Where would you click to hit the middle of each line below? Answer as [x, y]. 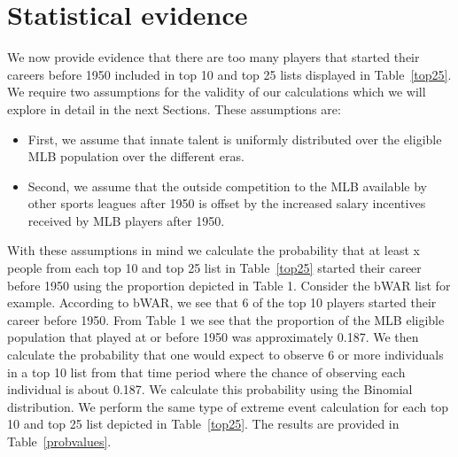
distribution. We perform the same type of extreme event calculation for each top [228, 406]
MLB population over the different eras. [136, 156]
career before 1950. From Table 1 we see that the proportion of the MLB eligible [226, 319]
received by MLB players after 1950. [126, 220]
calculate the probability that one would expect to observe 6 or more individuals [225, 355]
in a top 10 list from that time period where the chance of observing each [206, 372]
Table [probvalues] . [59, 441]
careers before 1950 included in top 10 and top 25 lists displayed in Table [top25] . [229, 74]
